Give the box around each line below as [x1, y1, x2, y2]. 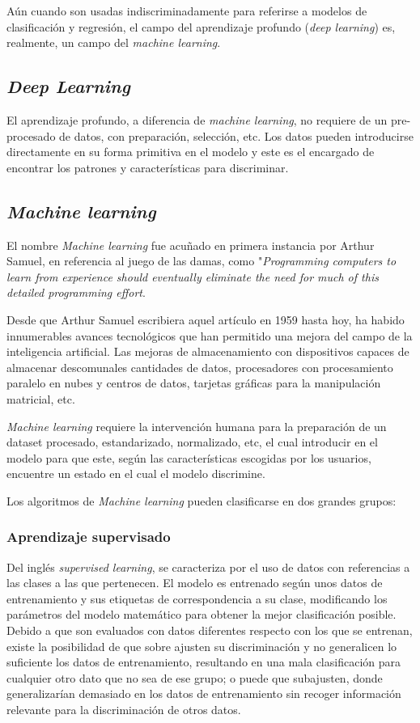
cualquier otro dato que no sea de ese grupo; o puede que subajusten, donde [6, 669, 383, 686]
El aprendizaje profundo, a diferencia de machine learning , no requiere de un [6, 111, 388, 128]
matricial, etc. [6, 390, 75, 407]
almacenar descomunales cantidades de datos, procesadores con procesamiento [6, 358, 393, 375]
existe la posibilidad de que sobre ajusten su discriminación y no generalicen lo [6, 637, 397, 654]
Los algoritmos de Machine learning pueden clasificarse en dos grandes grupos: [6, 492, 397, 509]
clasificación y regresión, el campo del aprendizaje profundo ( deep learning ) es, [6, 18, 396, 35]
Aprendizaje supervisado [6, 526, 171, 547]
